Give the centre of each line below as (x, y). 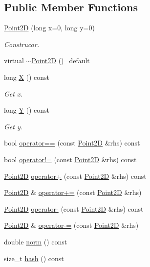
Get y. (13, 126)
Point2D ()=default (61, 61)
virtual (14, 61)
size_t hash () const (34, 258)
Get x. (13, 93)
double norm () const (36, 241)
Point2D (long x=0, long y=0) (49, 28)
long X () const (27, 77)
